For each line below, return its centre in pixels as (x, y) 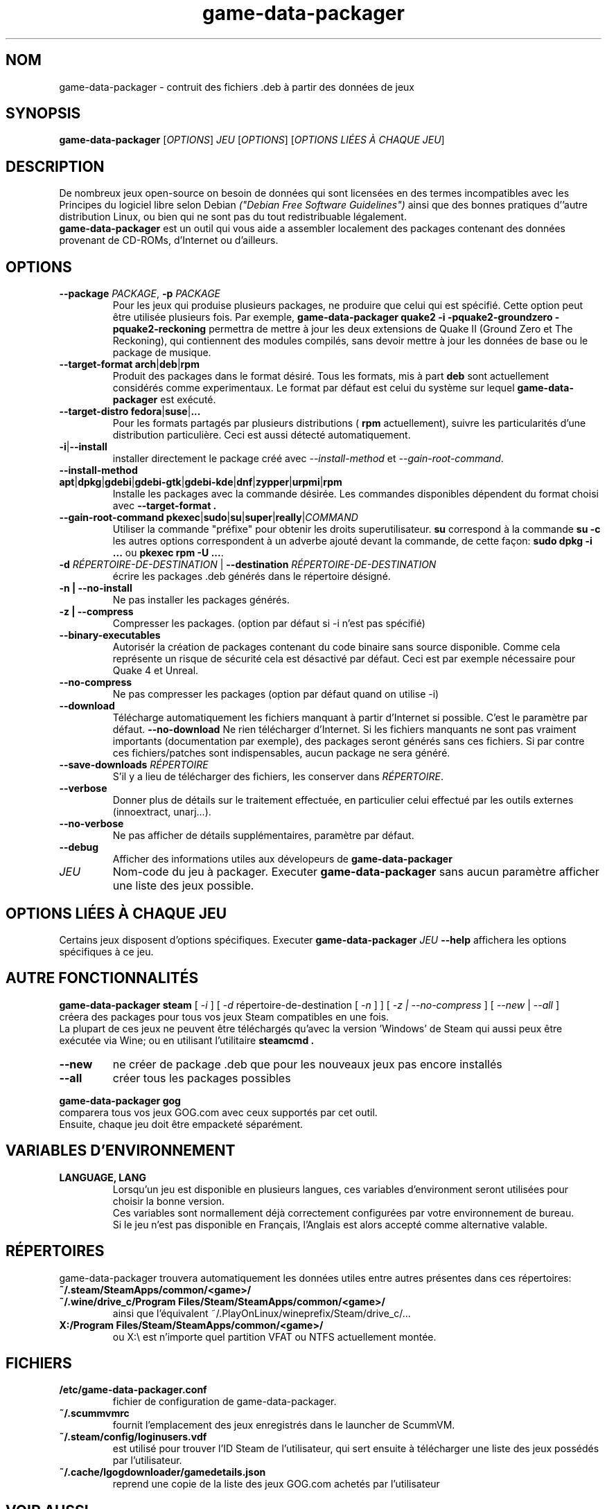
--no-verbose (91, 824)
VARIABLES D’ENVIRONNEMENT (121, 1151)
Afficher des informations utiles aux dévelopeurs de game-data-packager (282, 859)
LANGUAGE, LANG (103, 1177)
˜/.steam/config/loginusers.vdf (133, 1437)
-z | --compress (96, 612)
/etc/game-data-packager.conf (133, 1390)
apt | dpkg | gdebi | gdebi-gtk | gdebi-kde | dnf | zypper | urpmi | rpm (201, 482)
